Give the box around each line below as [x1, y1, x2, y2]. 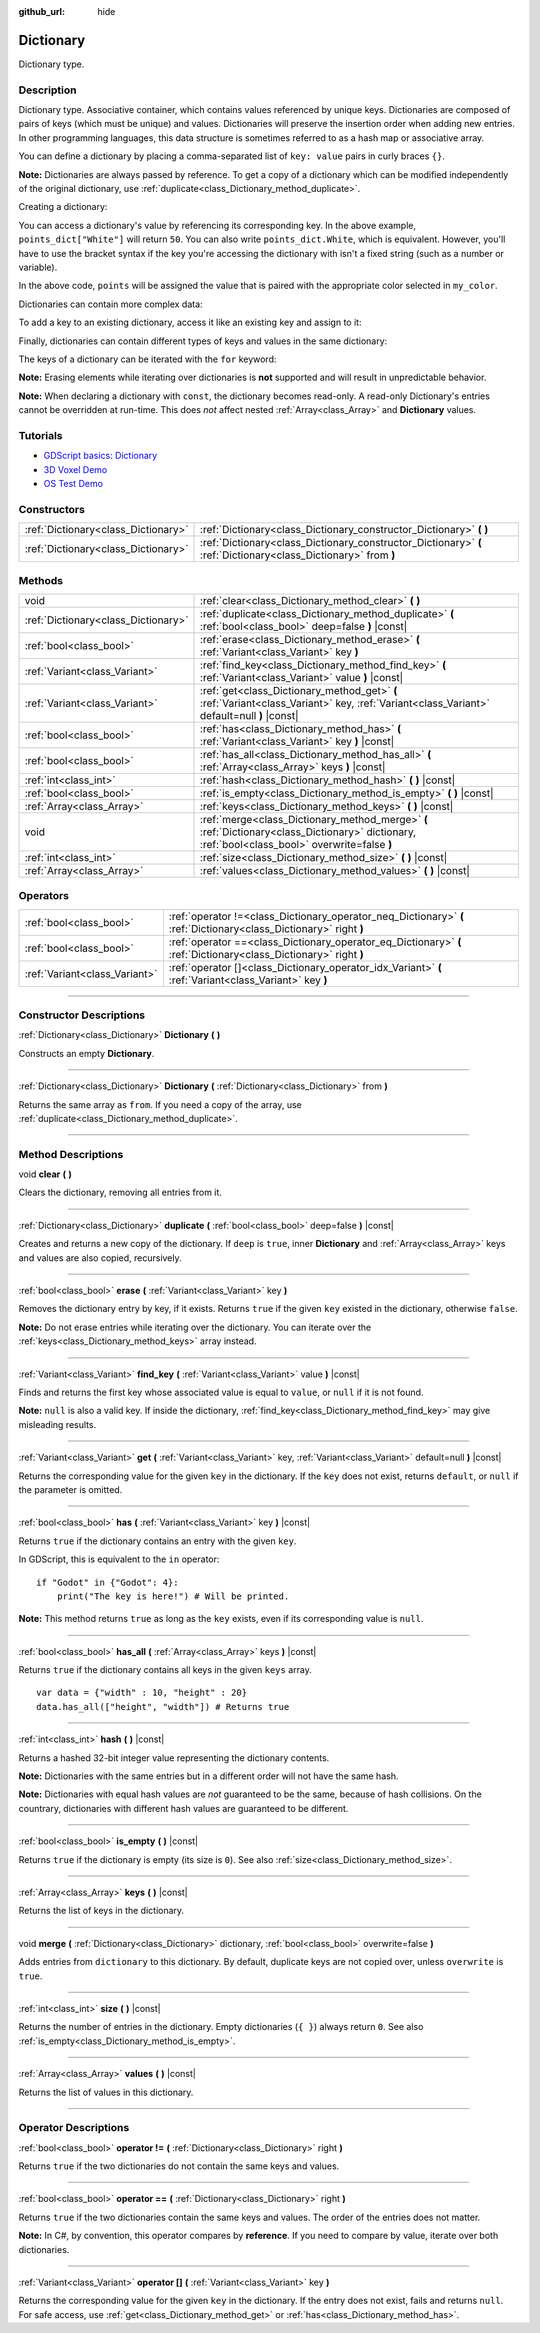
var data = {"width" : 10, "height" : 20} [36, 1687, 248, 1699]
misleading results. [18, 1418, 97, 1430]
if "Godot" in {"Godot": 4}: [36, 1576, 179, 1588]
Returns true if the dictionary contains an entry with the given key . [18, 1535, 297, 1547]
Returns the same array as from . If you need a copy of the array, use [18, 1098, 302, 1110]
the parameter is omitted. [18, 1483, 123, 1495]
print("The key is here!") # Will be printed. [56, 1590, 290, 1602]
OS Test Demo [43, 478, 104, 489]
